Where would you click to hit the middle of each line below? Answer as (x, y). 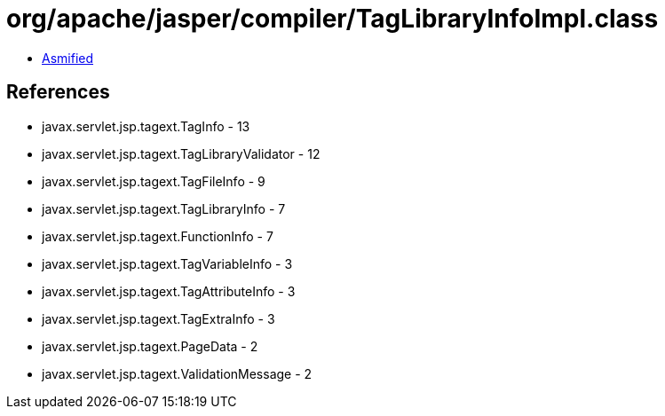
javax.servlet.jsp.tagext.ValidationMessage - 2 (177, 373)
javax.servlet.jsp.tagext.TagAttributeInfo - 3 (169, 291)
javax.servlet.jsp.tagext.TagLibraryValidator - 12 (181, 153)
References (58, 92)
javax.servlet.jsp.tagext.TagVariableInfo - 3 (167, 263)
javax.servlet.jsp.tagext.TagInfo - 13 (146, 126)
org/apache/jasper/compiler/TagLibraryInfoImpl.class (332, 19)
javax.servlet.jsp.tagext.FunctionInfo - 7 (158, 236)
